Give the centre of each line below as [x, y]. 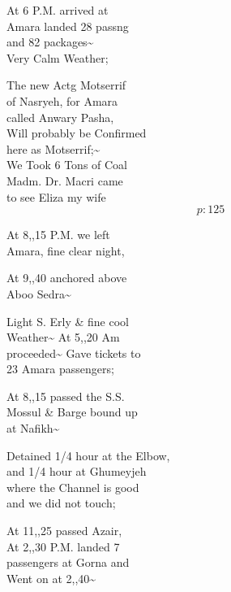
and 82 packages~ [50, 42]
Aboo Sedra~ [39, 293]
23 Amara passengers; [60, 369]
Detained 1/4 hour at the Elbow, [88, 455]
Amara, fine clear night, [66, 250]
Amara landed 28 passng [68, 26]
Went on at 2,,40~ [51, 578]
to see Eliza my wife [56, 196]
